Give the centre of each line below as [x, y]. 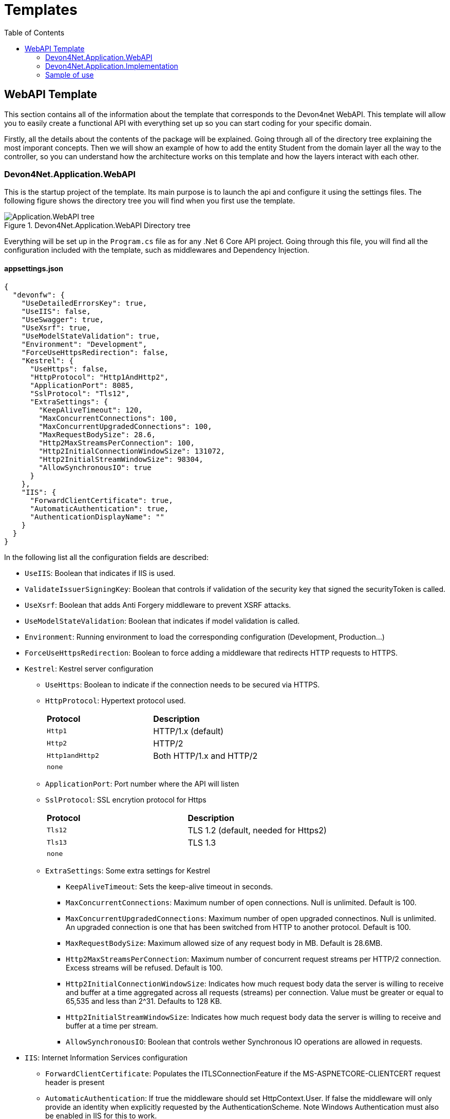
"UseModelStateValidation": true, [91, 336]
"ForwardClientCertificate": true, [101, 500]
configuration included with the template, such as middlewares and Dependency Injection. [157, 250]
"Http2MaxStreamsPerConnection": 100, [117, 443]
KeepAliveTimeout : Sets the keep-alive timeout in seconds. [170, 886]
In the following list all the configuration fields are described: [106, 557]
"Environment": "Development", [84, 344]
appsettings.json [34, 268]
